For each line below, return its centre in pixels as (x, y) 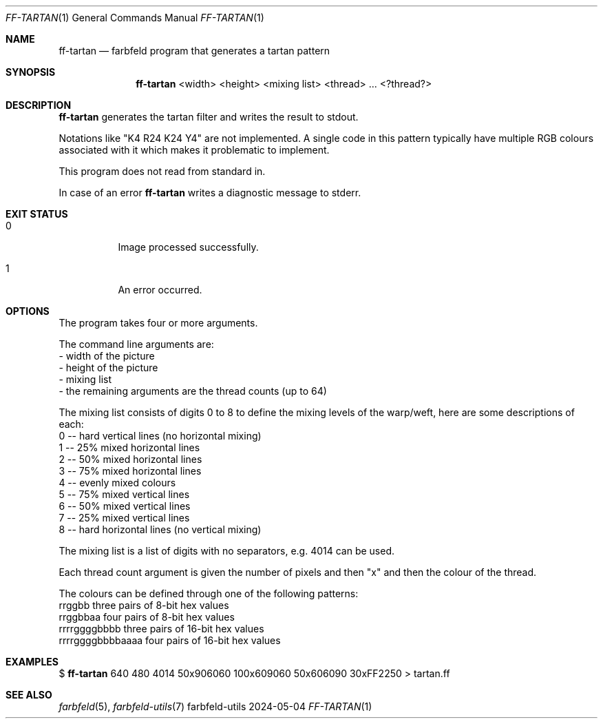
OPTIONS (28, 311)
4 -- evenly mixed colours (117, 483)
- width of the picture (107, 356)
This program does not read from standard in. (162, 171)
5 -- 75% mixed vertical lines (124, 494)
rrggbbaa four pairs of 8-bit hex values (147, 617)
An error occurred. (160, 290)
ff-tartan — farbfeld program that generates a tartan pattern (194, 51)
